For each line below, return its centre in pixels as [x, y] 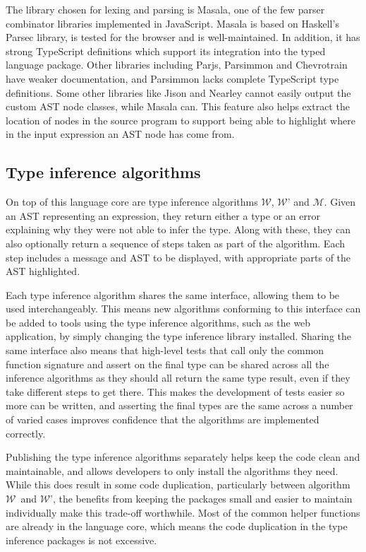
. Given [340, 202]
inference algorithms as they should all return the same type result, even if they [178, 378]
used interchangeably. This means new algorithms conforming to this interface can [183, 309]
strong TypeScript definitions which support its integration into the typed [166, 51]
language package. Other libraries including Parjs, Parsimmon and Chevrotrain [177, 65]
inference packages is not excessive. [81, 540]
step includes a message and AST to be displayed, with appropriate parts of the [178, 257]
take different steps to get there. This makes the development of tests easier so [175, 391]
